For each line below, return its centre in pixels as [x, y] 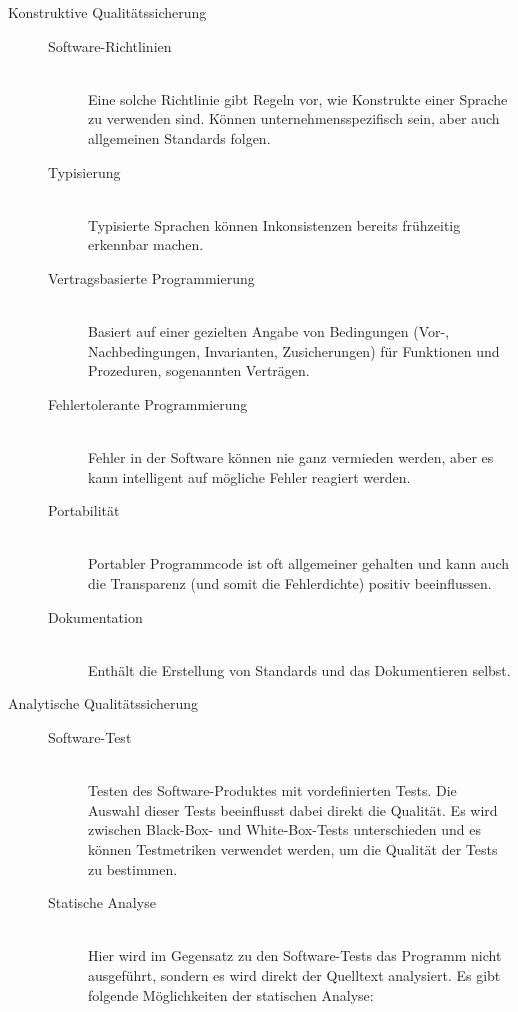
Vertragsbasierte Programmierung [151, 277]
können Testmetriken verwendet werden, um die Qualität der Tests [293, 849]
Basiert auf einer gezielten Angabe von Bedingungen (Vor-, [269, 331]
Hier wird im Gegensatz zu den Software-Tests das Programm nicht [295, 955]
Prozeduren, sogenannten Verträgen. [199, 370]
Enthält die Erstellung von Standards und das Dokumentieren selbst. [299, 669]
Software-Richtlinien [110, 45]
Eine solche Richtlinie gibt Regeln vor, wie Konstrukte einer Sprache [298, 98]
